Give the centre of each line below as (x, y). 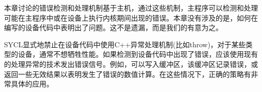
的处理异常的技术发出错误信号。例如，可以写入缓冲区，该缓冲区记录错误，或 (131, 64)
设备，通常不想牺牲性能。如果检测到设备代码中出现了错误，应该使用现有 (138, 54)
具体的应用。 (32, 84)
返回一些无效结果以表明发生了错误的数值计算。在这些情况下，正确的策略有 (127, 74)
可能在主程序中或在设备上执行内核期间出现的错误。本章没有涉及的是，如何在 (131, 17)
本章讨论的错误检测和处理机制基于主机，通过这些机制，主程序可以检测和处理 (131, 8)
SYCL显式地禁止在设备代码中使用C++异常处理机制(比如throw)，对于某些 (125, 44)
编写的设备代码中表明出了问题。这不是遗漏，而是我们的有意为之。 (113, 27)
